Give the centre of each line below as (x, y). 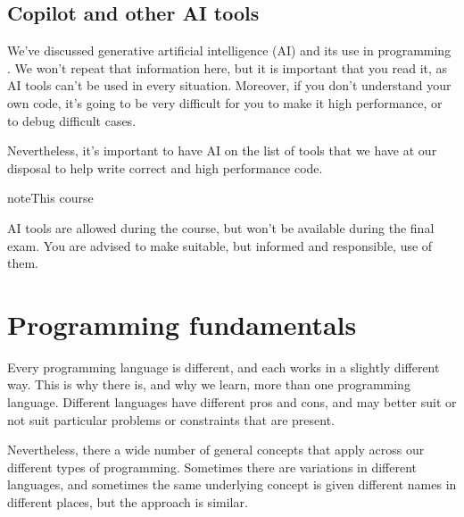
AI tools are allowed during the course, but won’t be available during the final (221, 227)
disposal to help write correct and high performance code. (165, 167)
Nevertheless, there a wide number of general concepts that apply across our (216, 450)
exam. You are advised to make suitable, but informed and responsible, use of (220, 245)
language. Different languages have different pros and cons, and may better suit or (232, 402)
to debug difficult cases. (72, 120)
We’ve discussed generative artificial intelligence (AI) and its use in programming (229, 50)
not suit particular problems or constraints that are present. (171, 419)
